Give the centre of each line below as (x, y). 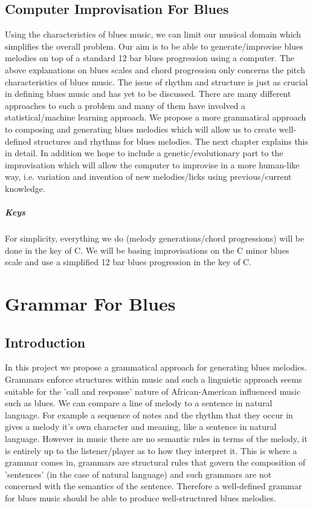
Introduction (45, 342)
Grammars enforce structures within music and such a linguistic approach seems (153, 379)
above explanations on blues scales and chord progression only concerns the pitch (155, 69)
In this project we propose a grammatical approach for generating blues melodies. (156, 367)
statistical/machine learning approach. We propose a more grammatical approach (156, 117)
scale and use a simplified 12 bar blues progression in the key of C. (128, 262)
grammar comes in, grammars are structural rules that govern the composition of (155, 462)
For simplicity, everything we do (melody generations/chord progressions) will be (155, 238)
